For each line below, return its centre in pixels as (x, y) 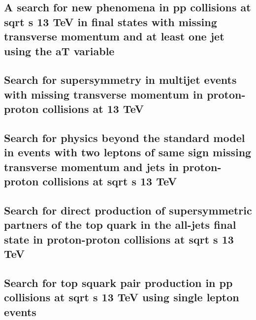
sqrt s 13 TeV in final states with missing (111, 21)
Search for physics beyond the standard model (125, 137)
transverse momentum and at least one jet (114, 36)
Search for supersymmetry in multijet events (120, 80)
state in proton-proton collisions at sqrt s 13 (119, 239)
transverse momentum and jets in (92, 166)
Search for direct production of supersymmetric (128, 210)
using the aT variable (59, 51)
